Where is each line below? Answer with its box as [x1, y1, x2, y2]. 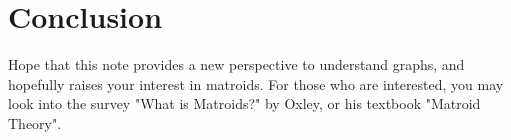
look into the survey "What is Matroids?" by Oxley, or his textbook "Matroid [8, 93, 481, 114]
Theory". [8, 112, 62, 133]
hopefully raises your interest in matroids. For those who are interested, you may [8, 73, 504, 94]
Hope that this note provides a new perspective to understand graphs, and [8, 54, 465, 75]
